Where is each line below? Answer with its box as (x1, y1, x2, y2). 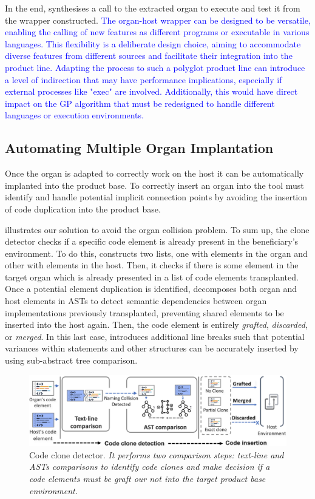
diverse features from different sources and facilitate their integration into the (5, 49, 293, 62)
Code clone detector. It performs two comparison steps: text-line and (29, 448, 284, 461)
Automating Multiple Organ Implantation (5, 138, 274, 157)
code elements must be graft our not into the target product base (29, 472, 266, 485)
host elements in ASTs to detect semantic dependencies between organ (5, 294, 267, 307)
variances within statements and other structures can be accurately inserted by (5, 342, 299, 355)
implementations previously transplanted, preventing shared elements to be (5, 306, 284, 319)
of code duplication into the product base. (5, 202, 161, 215)
